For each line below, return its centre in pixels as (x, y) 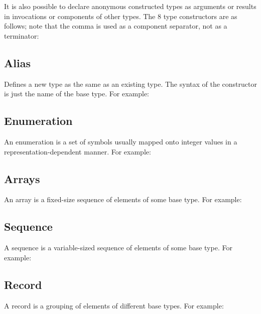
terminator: (22, 35)
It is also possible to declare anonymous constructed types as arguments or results (130, 6)
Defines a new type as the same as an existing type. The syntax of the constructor (130, 84)
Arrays (22, 178)
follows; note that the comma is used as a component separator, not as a (116, 26)
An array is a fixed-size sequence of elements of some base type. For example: (123, 199)
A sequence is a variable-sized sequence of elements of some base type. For (118, 248)
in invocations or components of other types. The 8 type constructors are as (121, 16)
